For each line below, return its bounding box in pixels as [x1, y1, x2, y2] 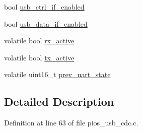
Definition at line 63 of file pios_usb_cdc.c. [4, 117, 138, 128]
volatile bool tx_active [4, 52, 75, 62]
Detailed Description [4, 94, 114, 109]
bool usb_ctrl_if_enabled [4, 2, 85, 12]
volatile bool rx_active [4, 35, 75, 46]
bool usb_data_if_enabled [4, 18, 88, 29]
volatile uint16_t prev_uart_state [4, 69, 111, 80]
